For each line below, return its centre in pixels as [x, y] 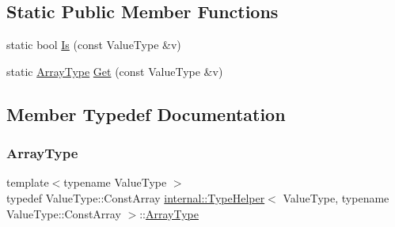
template [28, 182]
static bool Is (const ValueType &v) [94, 45]
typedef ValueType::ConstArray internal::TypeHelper [136, 197]
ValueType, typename [336, 197]
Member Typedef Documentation [146, 114]
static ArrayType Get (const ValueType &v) [115, 71]
